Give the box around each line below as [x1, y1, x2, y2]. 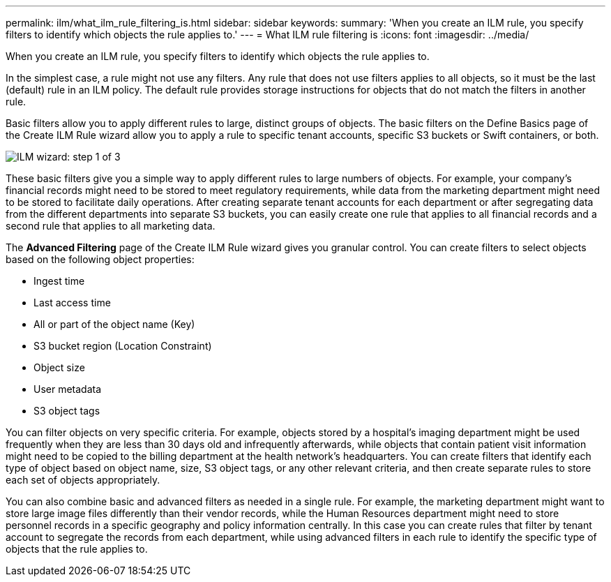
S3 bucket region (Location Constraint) [33, 340, 212, 352]
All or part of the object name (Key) [33, 318, 195, 330]
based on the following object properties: [6, 253, 195, 265]
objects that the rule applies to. [6, 543, 148, 555]
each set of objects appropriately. [6, 474, 160, 486]
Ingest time [33, 275, 85, 287]
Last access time [33, 297, 111, 308]
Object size [33, 361, 85, 373]
